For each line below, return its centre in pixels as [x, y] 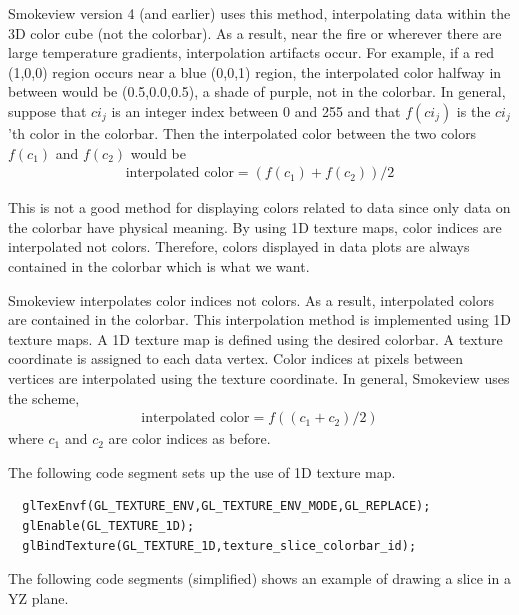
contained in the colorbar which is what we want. [159, 265]
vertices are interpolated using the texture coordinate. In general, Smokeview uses [259, 377]
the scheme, [44, 397]
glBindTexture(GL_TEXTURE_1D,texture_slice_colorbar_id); [219, 545]
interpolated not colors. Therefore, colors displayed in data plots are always [239, 246]
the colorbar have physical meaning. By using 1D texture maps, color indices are [255, 226]
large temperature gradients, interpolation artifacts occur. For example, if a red [251, 52]
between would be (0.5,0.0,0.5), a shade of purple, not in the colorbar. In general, [257, 91]
